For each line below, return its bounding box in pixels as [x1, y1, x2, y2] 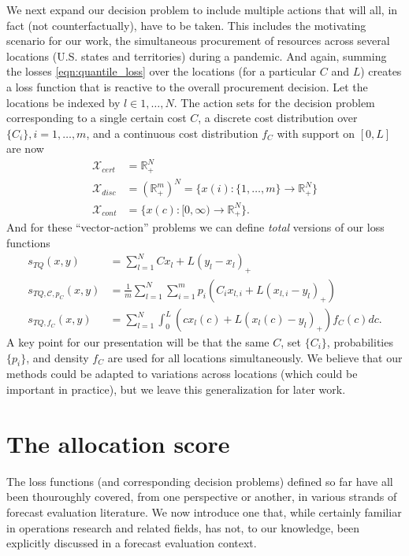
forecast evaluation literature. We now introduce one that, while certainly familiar [6, 503, 402, 520]
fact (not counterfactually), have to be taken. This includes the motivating [6, 17, 366, 33]
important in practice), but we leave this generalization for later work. [6, 381, 346, 397]
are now [6, 140, 44, 157]
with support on [277, 124, 355, 141]
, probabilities [326, 334, 393, 350]
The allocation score [6, 427, 230, 459]
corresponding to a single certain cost [6, 109, 187, 126]
